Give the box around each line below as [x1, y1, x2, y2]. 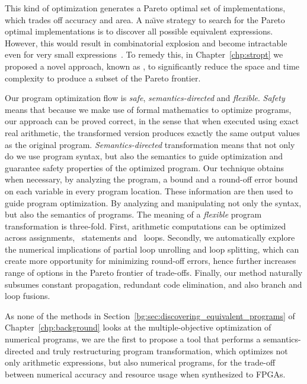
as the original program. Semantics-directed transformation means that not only [5, 138, 295, 150]
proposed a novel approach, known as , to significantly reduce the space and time [5, 59, 300, 72]
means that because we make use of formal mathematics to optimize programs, [5, 103, 292, 115]
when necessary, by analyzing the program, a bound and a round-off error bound [5, 173, 298, 185]
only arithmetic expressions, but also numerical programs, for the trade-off [5, 356, 276, 369]
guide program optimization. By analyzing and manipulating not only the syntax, [5, 196, 302, 209]
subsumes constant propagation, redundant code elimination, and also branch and [5, 278, 302, 290]
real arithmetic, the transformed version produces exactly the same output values [5, 126, 300, 139]
